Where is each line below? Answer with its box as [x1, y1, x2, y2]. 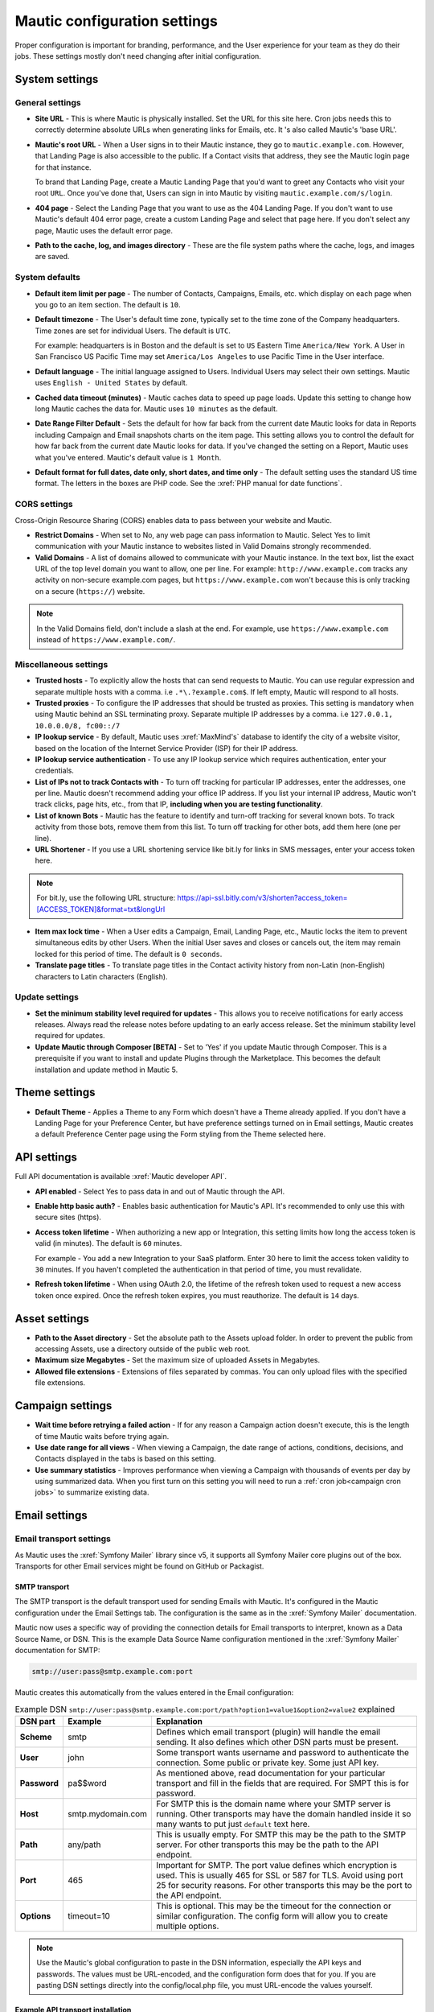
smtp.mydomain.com [67, 1808, 148, 1819]
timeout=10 [67, 1910, 110, 1921]
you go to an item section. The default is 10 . [35, 299, 181, 309]
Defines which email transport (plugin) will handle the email [156, 1726, 381, 1738]
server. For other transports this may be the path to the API [156, 1839, 379, 1850]
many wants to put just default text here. [156, 1818, 310, 1829]
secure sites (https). [35, 1212, 102, 1222]
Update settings [14, 992, 80, 1003]
